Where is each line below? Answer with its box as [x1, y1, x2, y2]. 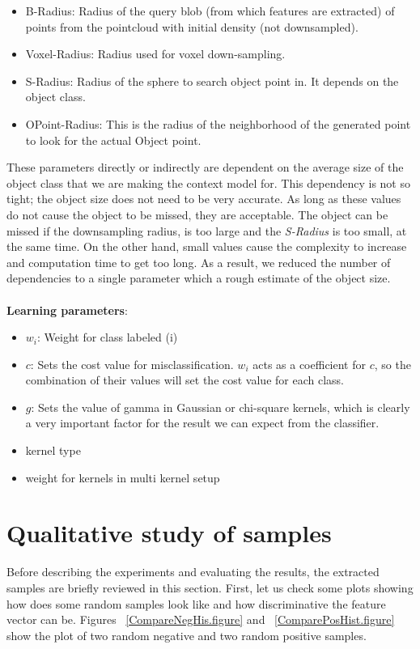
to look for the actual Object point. [25, 131, 202, 148]
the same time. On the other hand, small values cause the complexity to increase [6, 238, 407, 255]
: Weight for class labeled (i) [37, 329, 178, 346]
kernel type [25, 442, 81, 459]
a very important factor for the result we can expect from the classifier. [25, 414, 380, 431]
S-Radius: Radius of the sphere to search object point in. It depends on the [25, 72, 399, 89]
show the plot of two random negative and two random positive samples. [6, 626, 367, 643]
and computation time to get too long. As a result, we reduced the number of [6, 253, 391, 270]
